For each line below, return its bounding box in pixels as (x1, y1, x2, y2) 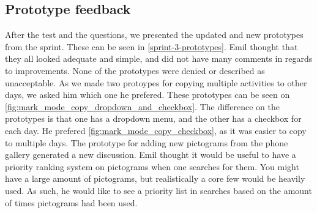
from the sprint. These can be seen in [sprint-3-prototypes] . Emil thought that (5, 40, 298, 53)
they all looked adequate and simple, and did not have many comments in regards (5, 52, 313, 65)
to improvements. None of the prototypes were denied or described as (5, 64, 265, 77)
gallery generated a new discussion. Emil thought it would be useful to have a (5, 148, 296, 161)
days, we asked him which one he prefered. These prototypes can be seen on (5, 88, 290, 101)
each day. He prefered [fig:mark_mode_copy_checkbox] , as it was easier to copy (5, 124, 307, 136)
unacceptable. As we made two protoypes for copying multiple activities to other (5, 76, 307, 89)
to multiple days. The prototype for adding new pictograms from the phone (5, 136, 288, 149)
